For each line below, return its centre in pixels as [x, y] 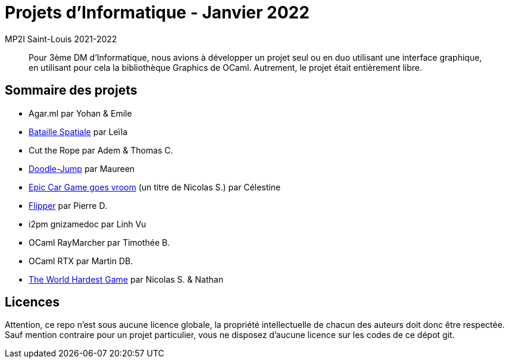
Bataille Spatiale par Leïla [78, 132]
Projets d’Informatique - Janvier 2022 [157, 12]
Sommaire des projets [71, 90]
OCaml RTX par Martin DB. [81, 261]
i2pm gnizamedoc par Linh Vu [88, 224]
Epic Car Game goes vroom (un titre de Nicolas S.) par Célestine [155, 187]
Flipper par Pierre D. [68, 205]
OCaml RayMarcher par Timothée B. [99, 242]
